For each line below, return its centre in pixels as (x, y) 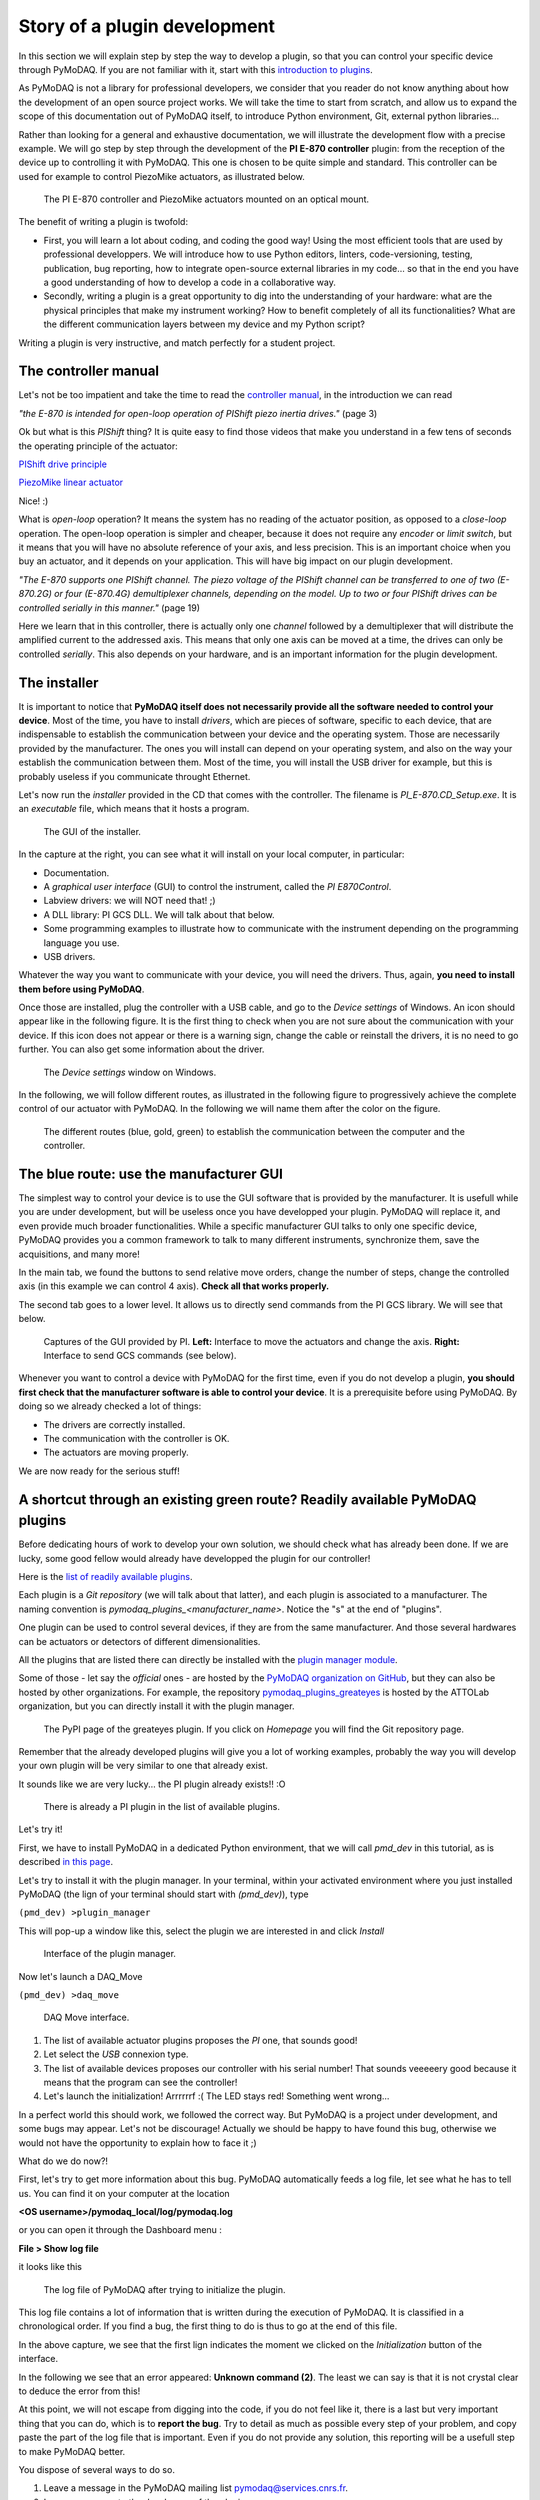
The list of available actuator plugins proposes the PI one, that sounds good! (200, 2040)
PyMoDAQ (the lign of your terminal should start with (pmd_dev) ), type (163, 1894)
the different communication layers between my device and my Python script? (204, 324)
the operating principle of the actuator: (98, 446)
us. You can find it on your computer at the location (124, 2193)
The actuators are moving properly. (116, 1452)
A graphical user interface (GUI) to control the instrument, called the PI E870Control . (217, 886)
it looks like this (50, 2267)
